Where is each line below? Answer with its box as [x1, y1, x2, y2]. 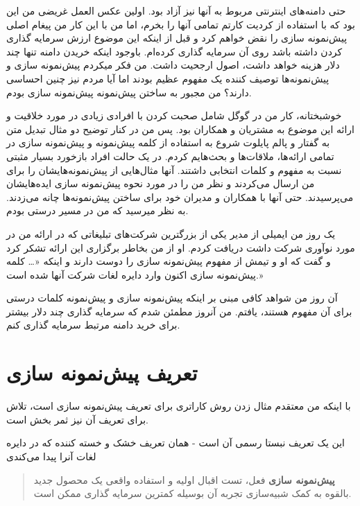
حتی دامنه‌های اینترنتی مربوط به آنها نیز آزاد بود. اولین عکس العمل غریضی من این [6, 3, 346, 17]
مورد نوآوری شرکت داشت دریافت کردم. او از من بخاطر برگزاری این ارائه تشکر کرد [6, 240, 355, 254]
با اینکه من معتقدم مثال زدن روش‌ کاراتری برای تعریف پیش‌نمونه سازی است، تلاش [6, 399, 351, 413]
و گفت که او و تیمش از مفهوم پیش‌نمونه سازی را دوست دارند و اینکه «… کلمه [6, 254, 331, 268]
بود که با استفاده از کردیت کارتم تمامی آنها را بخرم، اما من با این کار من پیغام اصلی [6, 17, 355, 31]
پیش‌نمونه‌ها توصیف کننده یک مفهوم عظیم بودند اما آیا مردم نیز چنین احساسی [6, 71, 329, 85]
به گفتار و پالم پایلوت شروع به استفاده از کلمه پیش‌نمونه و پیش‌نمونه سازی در [6, 135, 330, 150]
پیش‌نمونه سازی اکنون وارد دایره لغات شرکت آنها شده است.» [6, 267, 264, 281]
